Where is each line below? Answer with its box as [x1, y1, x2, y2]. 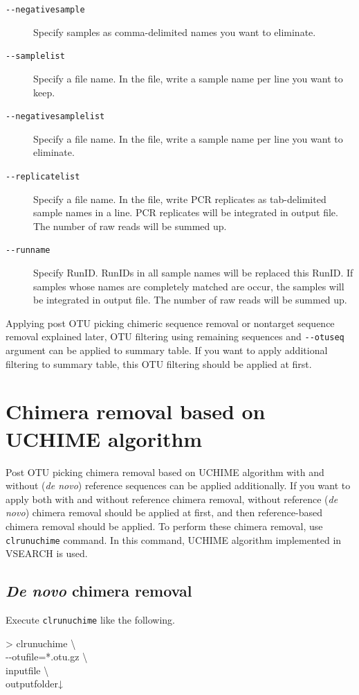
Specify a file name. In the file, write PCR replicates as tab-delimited [33, 191, 326, 206]
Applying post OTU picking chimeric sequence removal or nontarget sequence [6, 315, 335, 330]
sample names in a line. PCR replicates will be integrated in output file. [33, 205, 338, 220]
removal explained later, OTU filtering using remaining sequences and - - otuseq [6, 329, 344, 344]
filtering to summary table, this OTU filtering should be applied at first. [6, 356, 312, 371]
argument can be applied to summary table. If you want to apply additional [6, 343, 328, 358]
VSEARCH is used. [6, 546, 88, 561]
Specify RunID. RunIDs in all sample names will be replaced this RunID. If [33, 265, 353, 280]
